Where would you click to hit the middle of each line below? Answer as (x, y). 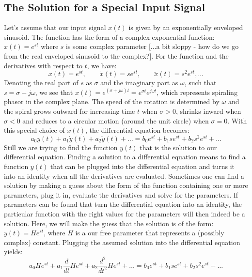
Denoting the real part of (41, 83)
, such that (200, 83)
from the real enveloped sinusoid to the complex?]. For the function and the (116, 55)
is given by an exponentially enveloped (186, 27)
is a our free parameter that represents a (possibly (150, 233)
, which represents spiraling (197, 92)
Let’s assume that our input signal (55, 27)
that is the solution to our (178, 147)
